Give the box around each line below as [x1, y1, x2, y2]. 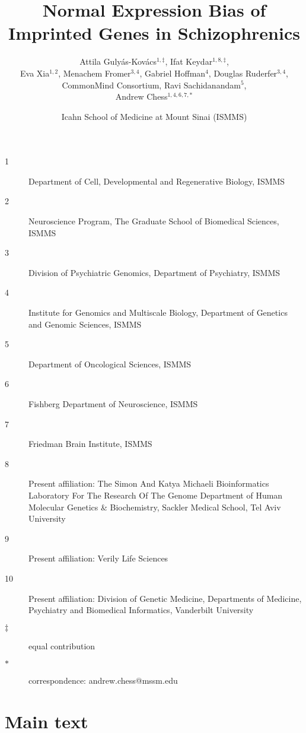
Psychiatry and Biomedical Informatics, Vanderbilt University [28, 604, 254, 616]
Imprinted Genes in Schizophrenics [8, 21, 300, 45]
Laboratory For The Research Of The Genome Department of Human [28, 488, 283, 501]
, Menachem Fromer [58, 66, 131, 79]
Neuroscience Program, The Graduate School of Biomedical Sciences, [28, 215, 279, 227]
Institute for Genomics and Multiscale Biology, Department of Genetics [28, 306, 288, 319]
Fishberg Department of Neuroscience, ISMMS [28, 398, 198, 410]
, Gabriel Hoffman [139, 66, 206, 79]
